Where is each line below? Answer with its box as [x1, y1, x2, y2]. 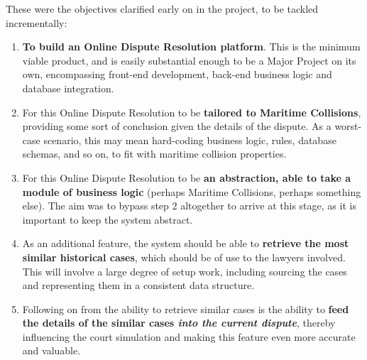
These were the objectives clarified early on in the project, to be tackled [6, 1, 319, 16]
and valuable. [22, 343, 81, 358]
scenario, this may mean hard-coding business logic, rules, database [43, 132, 336, 147]
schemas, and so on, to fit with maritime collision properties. [22, 146, 287, 161]
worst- [334, 119, 362, 133]
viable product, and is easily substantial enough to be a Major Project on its [22, 53, 356, 67]
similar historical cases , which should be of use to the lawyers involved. [22, 249, 346, 264]
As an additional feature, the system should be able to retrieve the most [22, 236, 349, 251]
